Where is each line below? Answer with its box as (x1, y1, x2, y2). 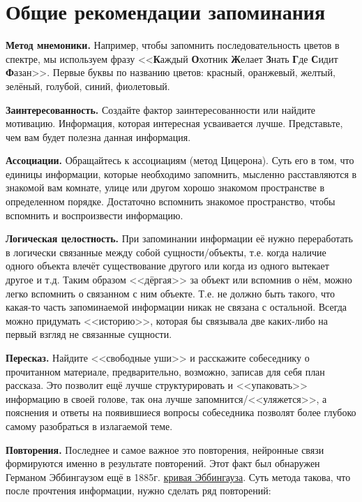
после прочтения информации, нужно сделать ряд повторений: (6, 483, 271, 498)
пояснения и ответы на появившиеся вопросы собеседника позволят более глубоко (6, 405, 356, 420)
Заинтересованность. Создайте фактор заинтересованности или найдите (6, 102, 315, 117)
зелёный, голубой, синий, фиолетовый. (6, 78, 170, 93)
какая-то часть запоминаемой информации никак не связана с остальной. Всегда (6, 300, 347, 314)
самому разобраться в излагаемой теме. (6, 418, 173, 433)
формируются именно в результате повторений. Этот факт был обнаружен (6, 456, 320, 471)
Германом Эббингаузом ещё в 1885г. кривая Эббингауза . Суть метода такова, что (6, 469, 351, 484)
